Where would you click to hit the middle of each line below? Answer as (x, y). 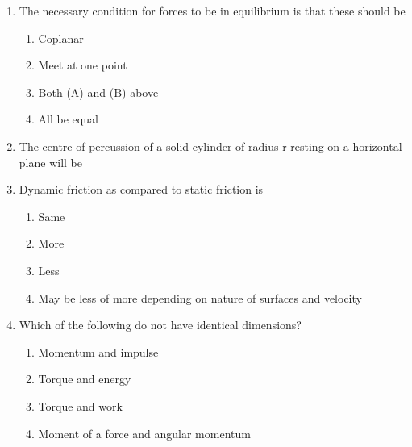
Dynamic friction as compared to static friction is (141, 189)
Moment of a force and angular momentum (144, 433)
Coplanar (61, 38)
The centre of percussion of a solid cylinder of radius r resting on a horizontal (210, 146)
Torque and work (80, 405)
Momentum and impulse (98, 351)
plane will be (50, 162)
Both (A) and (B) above (98, 92)
